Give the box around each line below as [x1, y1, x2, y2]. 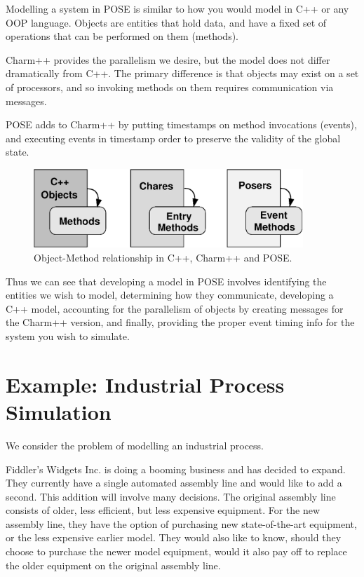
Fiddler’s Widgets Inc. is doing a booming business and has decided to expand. [6, 461, 346, 476]
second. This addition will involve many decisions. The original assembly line [6, 489, 336, 503]
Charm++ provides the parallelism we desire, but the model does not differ [6, 52, 330, 67]
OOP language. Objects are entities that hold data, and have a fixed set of [6, 15, 327, 29]
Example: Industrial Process [6, 369, 285, 398]
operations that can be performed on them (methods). [6, 29, 239, 43]
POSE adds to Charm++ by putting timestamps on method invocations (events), [6, 117, 357, 132]
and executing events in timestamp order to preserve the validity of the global [6, 130, 341, 145]
